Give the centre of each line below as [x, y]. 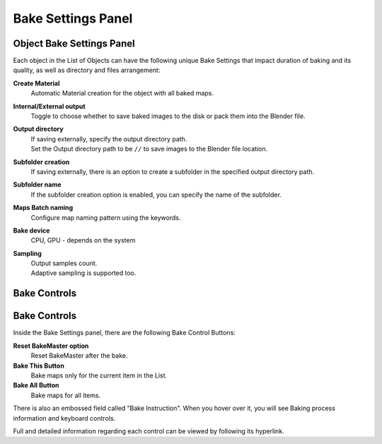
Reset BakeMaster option [51, 346]
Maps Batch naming [43, 208]
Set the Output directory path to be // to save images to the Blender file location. [149, 149]
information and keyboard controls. [64, 418]
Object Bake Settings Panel [74, 43]
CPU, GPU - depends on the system [83, 240]
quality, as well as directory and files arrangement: [87, 70]
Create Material [36, 83]
